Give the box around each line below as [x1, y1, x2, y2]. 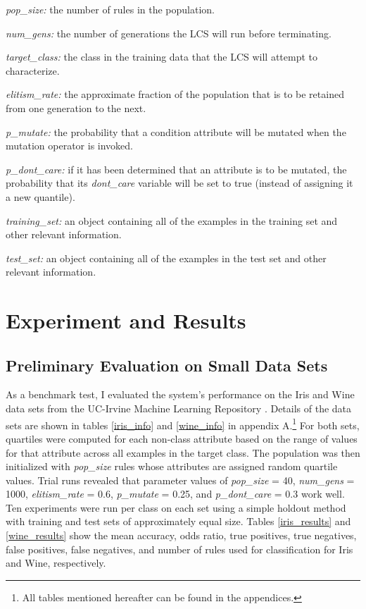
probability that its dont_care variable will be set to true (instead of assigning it [6, 176, 353, 190]
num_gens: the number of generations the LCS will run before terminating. [6, 25, 332, 40]
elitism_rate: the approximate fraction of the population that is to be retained [6, 87, 344, 101]
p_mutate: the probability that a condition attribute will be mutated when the [6, 124, 346, 139]
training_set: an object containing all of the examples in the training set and [6, 213, 338, 228]
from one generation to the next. [6, 100, 146, 115]
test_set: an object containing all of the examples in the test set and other [6, 250, 327, 265]
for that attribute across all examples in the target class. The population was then [6, 445, 360, 460]
